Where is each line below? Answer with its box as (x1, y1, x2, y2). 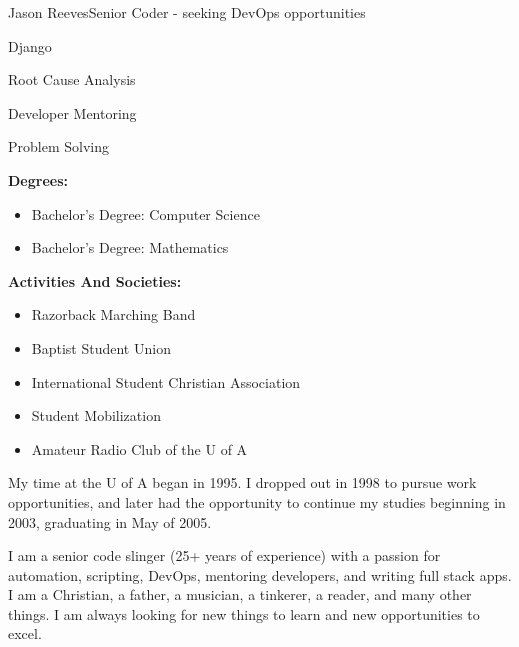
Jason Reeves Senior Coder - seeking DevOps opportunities (8, 2, 366, 22)
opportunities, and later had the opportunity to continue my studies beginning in (8, 491, 506, 512)
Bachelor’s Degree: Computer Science (31, 203, 260, 224)
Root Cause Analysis (8, 69, 136, 90)
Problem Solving (8, 136, 109, 157)
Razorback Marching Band (31, 304, 196, 325)
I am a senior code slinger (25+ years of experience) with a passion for (8, 545, 441, 566)
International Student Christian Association (31, 371, 301, 392)
